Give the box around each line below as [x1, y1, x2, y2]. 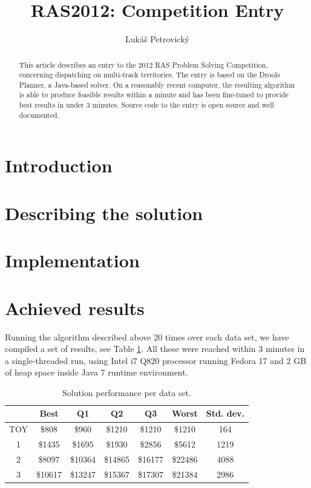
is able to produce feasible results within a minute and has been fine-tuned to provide [19, 89, 289, 100]
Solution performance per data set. [62, 386, 191, 399]
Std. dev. [206, 407, 244, 420]
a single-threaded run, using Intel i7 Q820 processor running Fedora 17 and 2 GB [5, 354, 307, 366]
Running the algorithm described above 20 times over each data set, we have [5, 330, 289, 343]
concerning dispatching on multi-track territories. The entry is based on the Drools [19, 70, 280, 80]
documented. [19, 109, 59, 120]
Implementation [5, 248, 140, 273]
